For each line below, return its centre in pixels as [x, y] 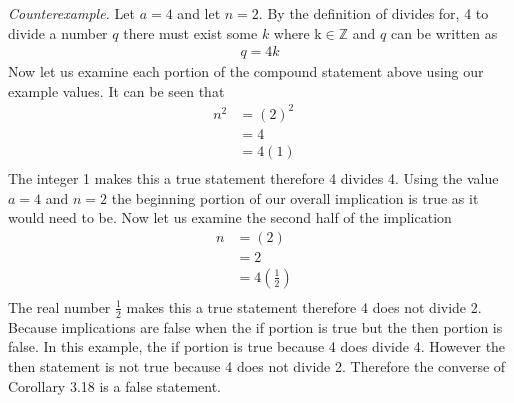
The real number [59, 306]
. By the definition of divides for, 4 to [373, 13]
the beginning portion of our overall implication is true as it [295, 197]
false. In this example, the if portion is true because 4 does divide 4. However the [257, 346]
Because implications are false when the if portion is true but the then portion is [255, 326]
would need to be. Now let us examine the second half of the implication [230, 217]
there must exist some [190, 32]
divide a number [58, 32]
